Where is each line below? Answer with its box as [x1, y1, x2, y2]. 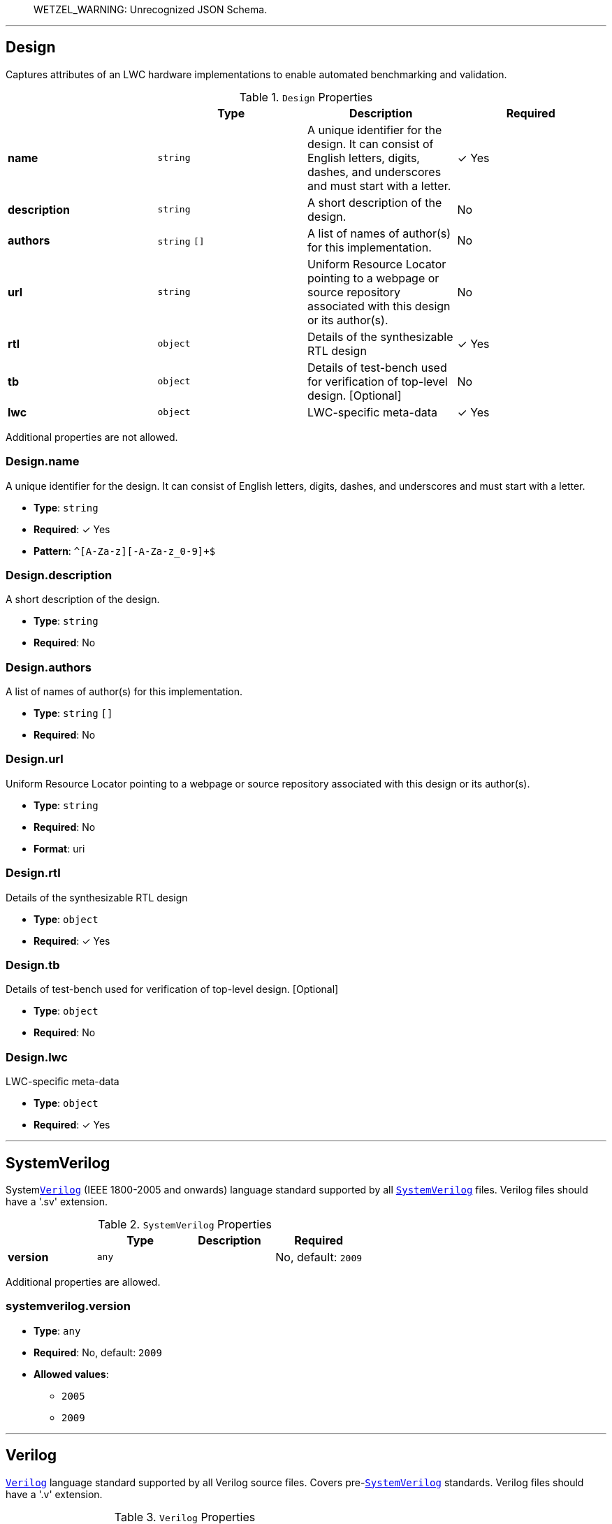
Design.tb [6, 957, 60, 972]
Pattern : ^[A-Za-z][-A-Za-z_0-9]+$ [34, 544, 216, 557]
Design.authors [6, 660, 92, 674]
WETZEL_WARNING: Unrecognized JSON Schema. [34, 3, 268, 15]
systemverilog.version [6, 1299, 131, 1314]
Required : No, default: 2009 [34, 1346, 162, 1358]
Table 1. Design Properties [239, 89, 373, 104]
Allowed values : [34, 1367, 109, 1380]
